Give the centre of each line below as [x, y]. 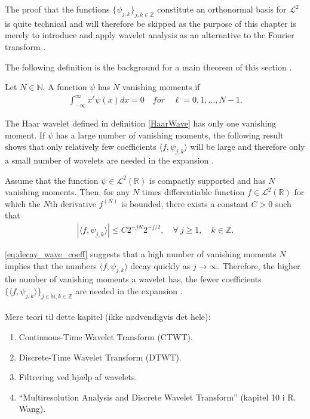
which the [23, 203]
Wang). [32, 409]
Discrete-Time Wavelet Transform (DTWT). [100, 357]
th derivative [73, 203]
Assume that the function [52, 180]
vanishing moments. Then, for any [67, 192]
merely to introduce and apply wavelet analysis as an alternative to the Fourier [150, 35]
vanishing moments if [161, 87]
